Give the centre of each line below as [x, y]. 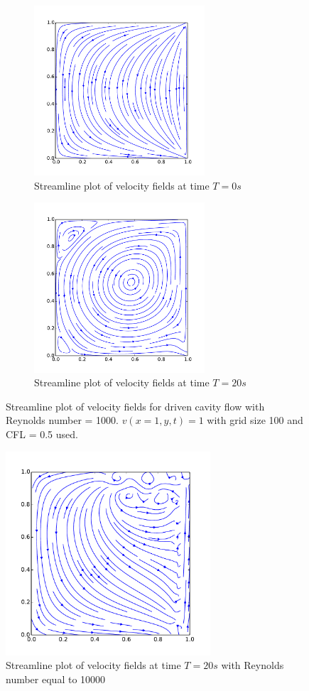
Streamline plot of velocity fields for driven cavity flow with [135, 406]
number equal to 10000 [56, 679]
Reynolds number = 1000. [62, 420]
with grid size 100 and [255, 420]
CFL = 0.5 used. [42, 434]
